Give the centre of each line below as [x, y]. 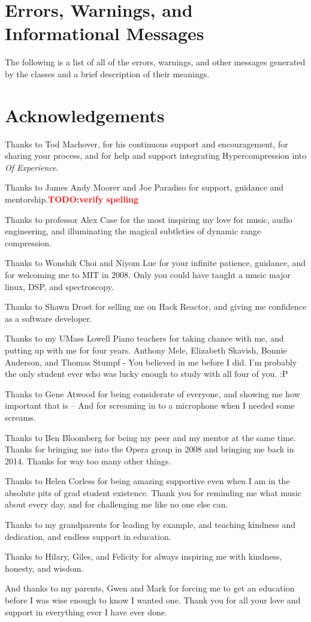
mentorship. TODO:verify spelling [72, 199]
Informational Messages [105, 33]
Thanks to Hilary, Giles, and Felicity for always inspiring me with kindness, [144, 556]
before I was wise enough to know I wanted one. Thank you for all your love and [153, 600]
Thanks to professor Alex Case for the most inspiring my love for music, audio [149, 219]
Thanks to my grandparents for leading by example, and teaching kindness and [150, 525]
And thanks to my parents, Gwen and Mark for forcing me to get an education [150, 588]
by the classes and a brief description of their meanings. [107, 73]
